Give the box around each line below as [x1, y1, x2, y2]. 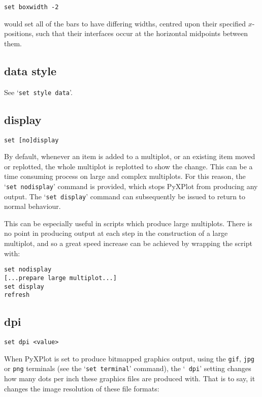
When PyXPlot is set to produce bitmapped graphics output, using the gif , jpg [4, 353, 254, 363]
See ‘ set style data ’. [4, 86, 73, 97]
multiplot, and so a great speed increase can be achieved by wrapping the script [4, 238, 252, 249]
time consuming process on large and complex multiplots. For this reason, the [4, 171, 246, 181]
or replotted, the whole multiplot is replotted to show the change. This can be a [4, 161, 253, 171]
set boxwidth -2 [4, 4, 59, 11]
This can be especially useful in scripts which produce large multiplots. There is [4, 218, 252, 228]
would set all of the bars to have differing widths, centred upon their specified [4, 18, 246, 28]
